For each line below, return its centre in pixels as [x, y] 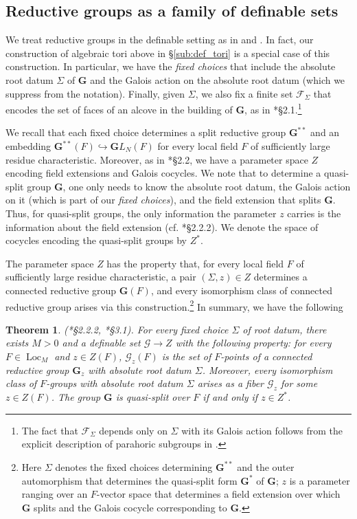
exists [17, 343]
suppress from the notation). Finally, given [95, 93]
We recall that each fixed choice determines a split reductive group [146, 132]
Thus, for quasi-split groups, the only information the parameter [141, 213]
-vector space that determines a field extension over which [218, 494]
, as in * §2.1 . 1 [273, 108]
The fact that [50, 430]
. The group [76, 397]
